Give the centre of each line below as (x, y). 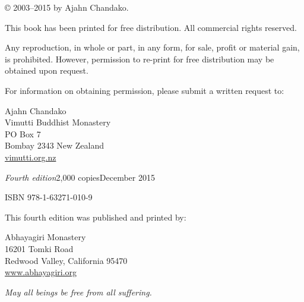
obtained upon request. (47, 70)
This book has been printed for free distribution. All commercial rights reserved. (151, 27)
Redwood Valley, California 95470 (66, 260)
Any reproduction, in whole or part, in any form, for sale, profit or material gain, (152, 47)
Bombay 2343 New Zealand (55, 145)
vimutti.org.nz (31, 157)
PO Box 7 (23, 133)
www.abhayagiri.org (41, 272)
